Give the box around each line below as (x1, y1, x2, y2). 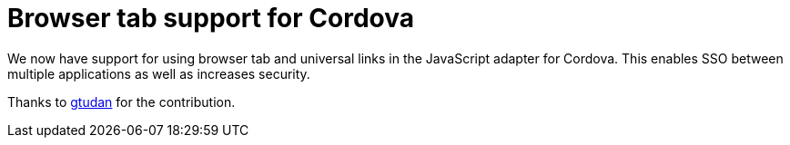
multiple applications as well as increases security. (7, 65, 310, 82)
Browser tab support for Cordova (7, 3, 415, 34)
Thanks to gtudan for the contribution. (7, 93, 236, 110)
